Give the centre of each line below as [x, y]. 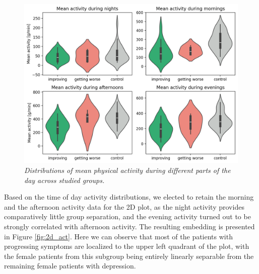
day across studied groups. [64, 180]
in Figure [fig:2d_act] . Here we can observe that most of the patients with [118, 236]
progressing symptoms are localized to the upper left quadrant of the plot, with [127, 246]
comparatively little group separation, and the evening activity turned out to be [127, 216]
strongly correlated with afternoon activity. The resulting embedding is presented [129, 226]
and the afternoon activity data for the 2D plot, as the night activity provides [124, 206]
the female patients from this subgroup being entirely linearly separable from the [129, 256]
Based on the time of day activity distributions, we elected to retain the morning [129, 197]
